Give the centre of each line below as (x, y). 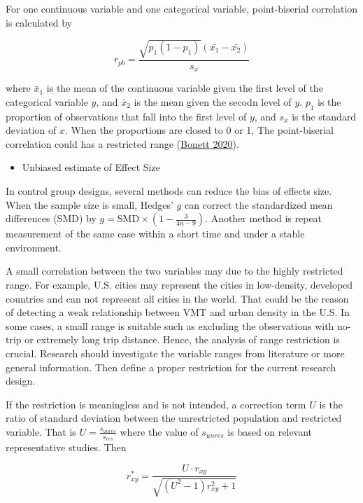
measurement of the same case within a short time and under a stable (155, 234)
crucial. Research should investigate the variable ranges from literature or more (175, 353)
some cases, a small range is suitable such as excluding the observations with (170, 325)
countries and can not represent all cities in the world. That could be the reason (177, 298)
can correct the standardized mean (258, 204)
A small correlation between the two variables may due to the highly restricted (175, 271)
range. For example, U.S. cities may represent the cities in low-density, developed (179, 284)
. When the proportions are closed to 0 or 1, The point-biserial (199, 130)
